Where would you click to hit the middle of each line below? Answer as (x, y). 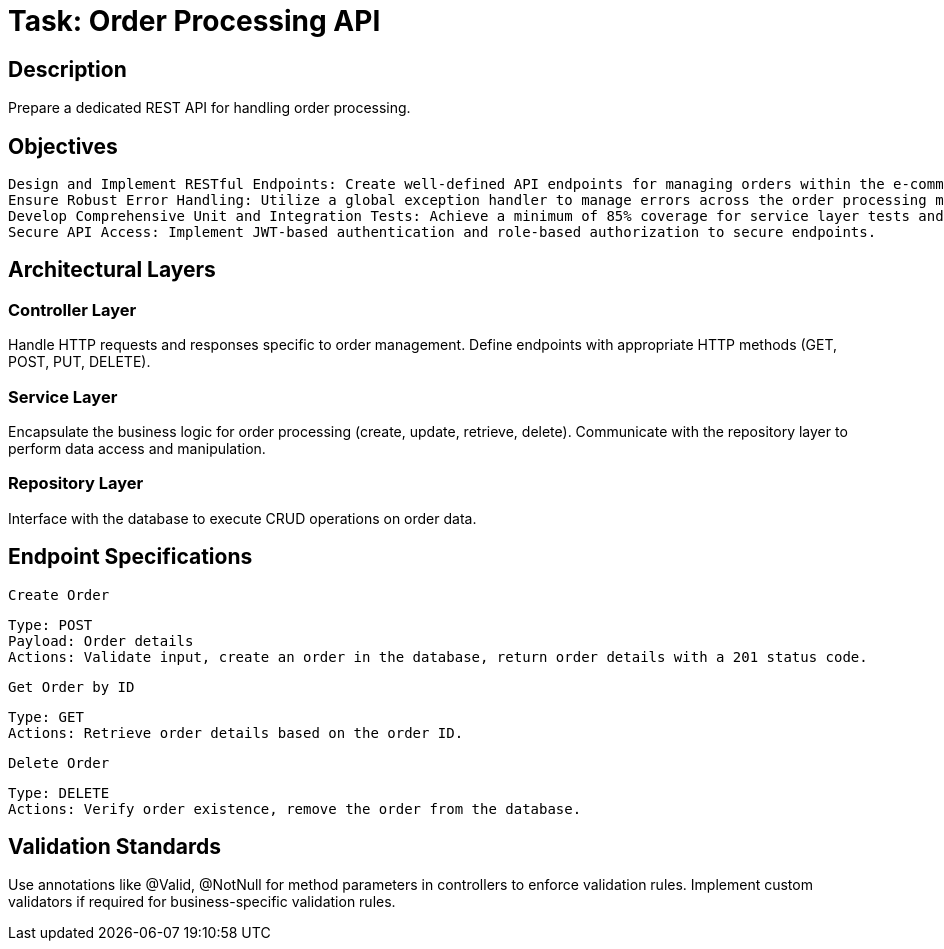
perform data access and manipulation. (137, 448)
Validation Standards (115, 846)
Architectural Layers (112, 270)
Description (67, 69)
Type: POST (50, 624)
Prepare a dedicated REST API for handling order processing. (209, 108)
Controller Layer (72, 309)
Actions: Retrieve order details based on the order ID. (236, 732)
